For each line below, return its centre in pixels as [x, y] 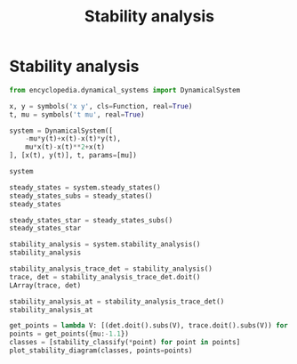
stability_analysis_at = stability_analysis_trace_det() [117, 301]
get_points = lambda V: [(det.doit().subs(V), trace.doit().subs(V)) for [149, 326]
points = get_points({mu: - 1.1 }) [69, 334]
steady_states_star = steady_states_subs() [91, 220]
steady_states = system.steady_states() [85, 187]
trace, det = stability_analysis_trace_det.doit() [105, 277]
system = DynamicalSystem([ [61, 131]
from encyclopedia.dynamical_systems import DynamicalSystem [125, 90]
